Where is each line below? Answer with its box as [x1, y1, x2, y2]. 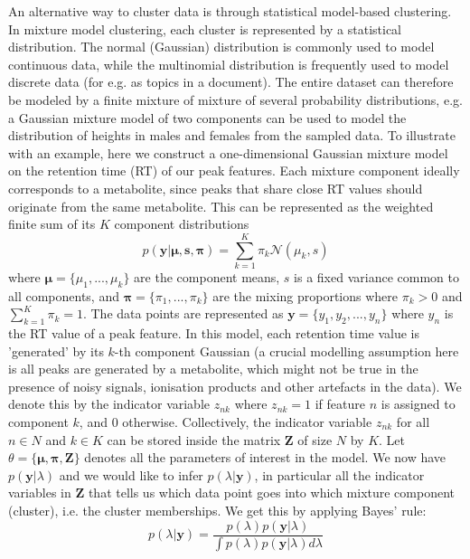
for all [396, 412, 430, 431]
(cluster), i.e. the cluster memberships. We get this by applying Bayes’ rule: [8, 500, 427, 519]
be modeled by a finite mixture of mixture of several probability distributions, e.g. [8, 90, 463, 109]
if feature [315, 394, 365, 413]
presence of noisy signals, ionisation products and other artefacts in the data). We [8, 376, 462, 395]
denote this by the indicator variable [8, 394, 211, 413]
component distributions [114, 214, 249, 233]
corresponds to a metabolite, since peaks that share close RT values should [8, 178, 423, 197]
